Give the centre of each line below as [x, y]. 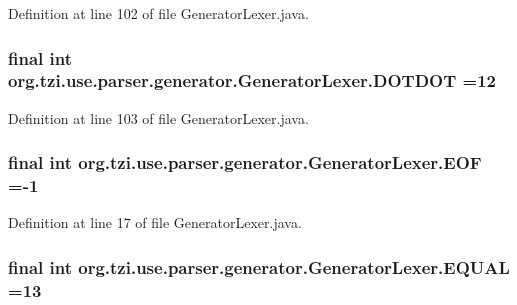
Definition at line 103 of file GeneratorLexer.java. [158, 117]
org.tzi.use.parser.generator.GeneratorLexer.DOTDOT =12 [252, 80]
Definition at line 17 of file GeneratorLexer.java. [155, 222]
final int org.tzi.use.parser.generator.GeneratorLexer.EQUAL [259, 266]
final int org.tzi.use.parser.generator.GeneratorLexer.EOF [245, 162]
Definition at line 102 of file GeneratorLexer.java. [158, 13]
